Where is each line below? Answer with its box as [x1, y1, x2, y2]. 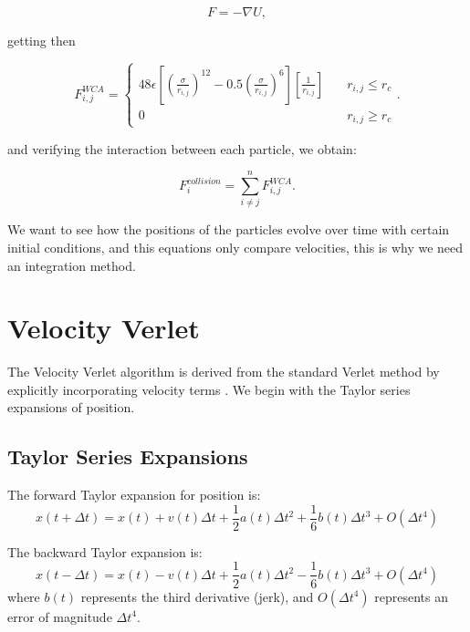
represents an [374, 586, 449, 606]
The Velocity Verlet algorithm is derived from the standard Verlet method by [7, 362, 440, 381]
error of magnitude [7, 606, 112, 626]
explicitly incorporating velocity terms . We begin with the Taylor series [7, 379, 411, 399]
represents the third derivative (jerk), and [80, 586, 314, 606]
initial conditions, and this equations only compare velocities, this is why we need [7, 237, 464, 256]
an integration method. [7, 255, 136, 275]
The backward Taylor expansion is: [7, 542, 203, 561]
